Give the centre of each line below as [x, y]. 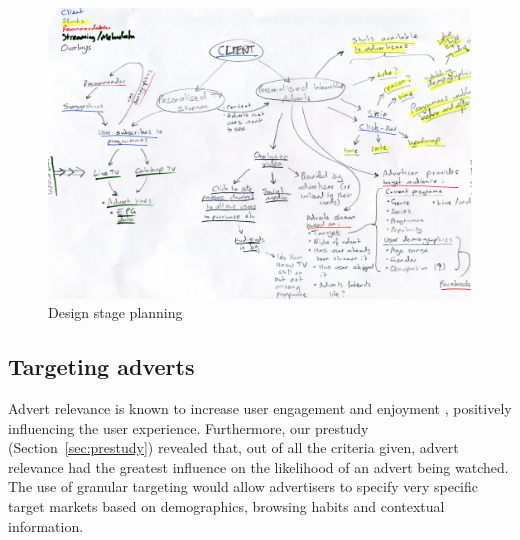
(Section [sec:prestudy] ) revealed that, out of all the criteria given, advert [233, 447]
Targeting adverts [101, 366]
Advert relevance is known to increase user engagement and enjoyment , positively [260, 408]
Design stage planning [115, 312]
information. [46, 525]
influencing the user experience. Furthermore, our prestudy [188, 427]
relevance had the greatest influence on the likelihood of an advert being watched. [258, 466]
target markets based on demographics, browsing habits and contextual [226, 506]
